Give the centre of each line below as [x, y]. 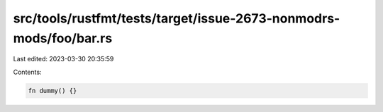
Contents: [27, 72]
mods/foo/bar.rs [63, 38]
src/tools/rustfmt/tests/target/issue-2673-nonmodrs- [177, 18]
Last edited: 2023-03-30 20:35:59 [63, 59]
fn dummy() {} [52, 91]
